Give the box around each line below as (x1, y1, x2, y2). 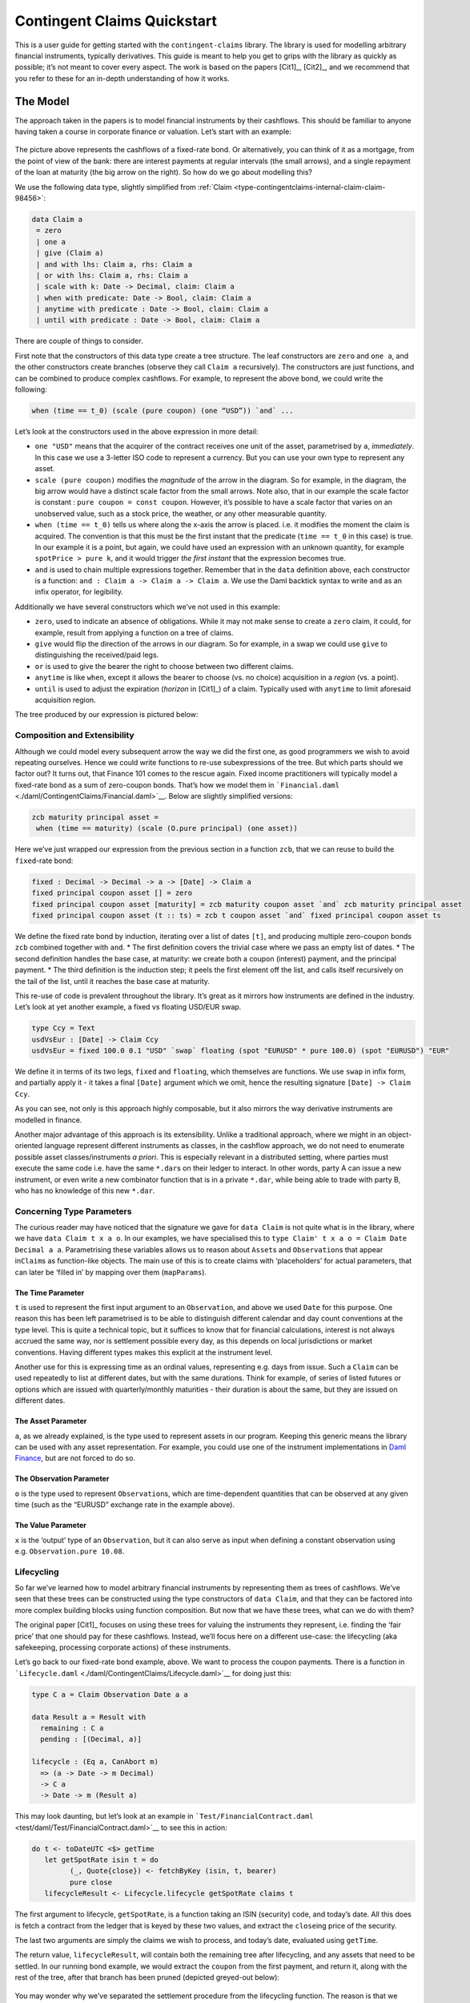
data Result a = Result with (31, 1712, 147, 1722)
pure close (69, 1877, 112, 1887)
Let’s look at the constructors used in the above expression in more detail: (14, 426, 259, 436)
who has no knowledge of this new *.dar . (14, 1186, 155, 1195)
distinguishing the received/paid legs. (34, 650, 159, 660)
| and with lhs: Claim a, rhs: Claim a (36, 260, 192, 268)
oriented (14, 1141, 43, 1151)
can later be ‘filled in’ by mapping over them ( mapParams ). (14, 1267, 207, 1277)
